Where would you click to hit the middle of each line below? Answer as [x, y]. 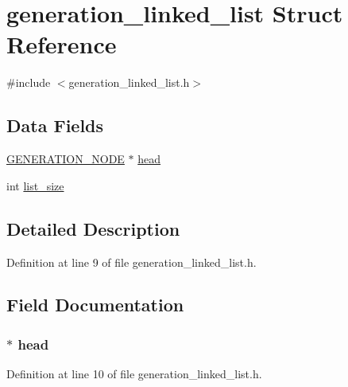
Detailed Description [93, 228]
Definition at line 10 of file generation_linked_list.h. [134, 374]
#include [29, 82]
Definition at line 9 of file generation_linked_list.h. [131, 262]
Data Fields [55, 125]
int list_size [35, 185]
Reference [62, 44]
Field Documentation [95, 305]
